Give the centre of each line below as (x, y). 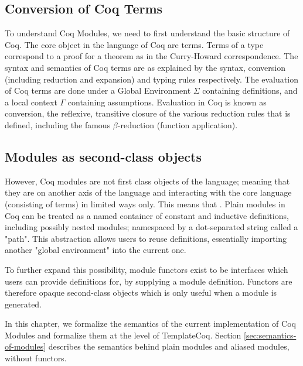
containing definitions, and (250, 90)
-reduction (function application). (178, 124)
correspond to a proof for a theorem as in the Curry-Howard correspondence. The (151, 56)
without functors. (36, 358)
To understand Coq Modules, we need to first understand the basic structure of (147, 33)
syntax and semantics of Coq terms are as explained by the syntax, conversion (145, 67)
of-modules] (25, 346)
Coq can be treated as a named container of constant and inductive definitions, (147, 215)
